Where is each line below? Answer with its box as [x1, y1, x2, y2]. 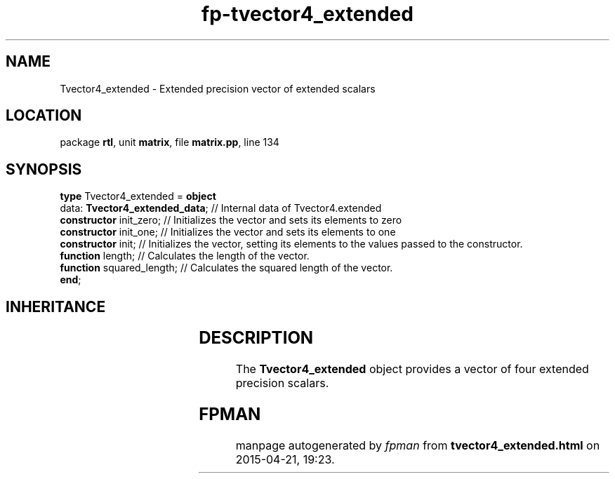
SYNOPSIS [6, 160, 82, 178]
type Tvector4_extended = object [60, 190, 216, 203]
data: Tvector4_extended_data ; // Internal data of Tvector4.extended [60, 202, 382, 215]
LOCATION [6, 107, 82, 125]
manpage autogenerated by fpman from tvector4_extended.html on [235, 438, 600, 452]
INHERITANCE [6, 297, 106, 316]
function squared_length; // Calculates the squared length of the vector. [60, 262, 393, 274]
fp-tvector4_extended [201, 2, 414, 26]
